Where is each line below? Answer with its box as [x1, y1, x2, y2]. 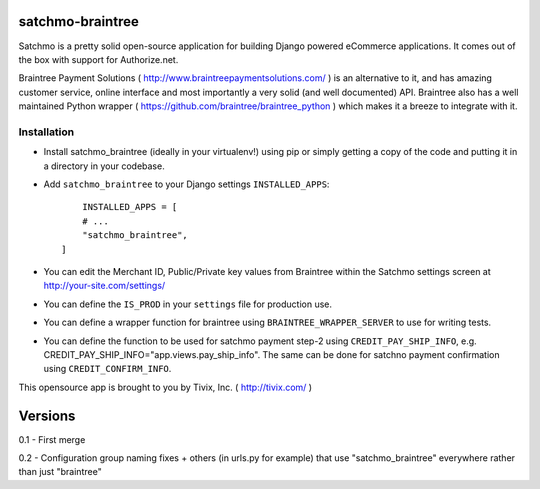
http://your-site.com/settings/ [43, 280, 166, 292]
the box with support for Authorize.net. [18, 53, 179, 65]
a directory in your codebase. [43, 160, 165, 172]
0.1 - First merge [18, 433, 86, 445]
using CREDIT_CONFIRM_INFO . [43, 363, 172, 375]
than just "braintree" [18, 466, 102, 478]
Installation [18, 125, 75, 139]
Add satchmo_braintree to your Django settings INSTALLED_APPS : [43, 178, 330, 190]
